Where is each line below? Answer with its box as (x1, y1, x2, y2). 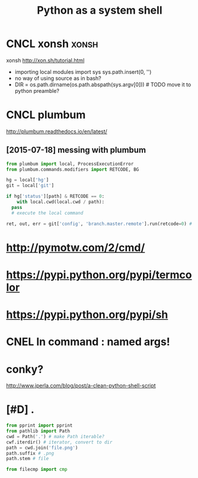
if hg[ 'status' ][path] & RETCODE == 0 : (6, 193, 105, 199)
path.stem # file (6, 456, 49, 462)
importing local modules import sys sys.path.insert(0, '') (14, 68, 152, 75)
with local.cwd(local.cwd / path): (17, 199, 105, 205)
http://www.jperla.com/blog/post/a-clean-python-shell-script (6, 382, 156, 389)
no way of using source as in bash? (14, 74, 102, 82)
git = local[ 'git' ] (6, 183, 55, 189)
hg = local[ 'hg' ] (6, 177, 49, 183)
